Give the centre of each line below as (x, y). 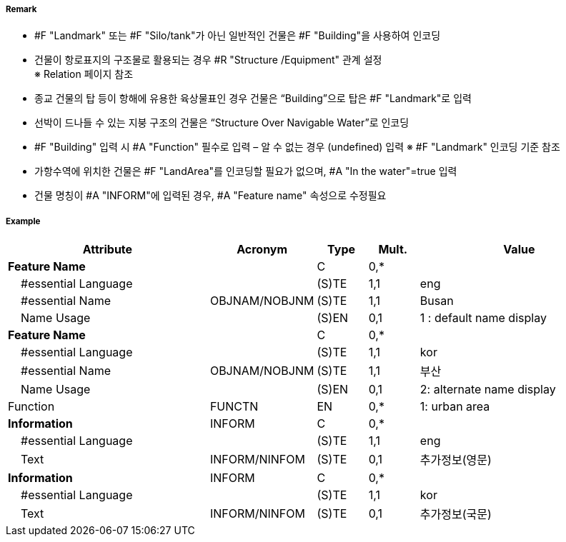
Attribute (108, 250)
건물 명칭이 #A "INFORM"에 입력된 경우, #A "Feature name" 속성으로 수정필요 (210, 196)
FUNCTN (234, 407)
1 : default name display (483, 318)
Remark (21, 9)
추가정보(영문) (456, 460)
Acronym (262, 250)
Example (23, 221)
